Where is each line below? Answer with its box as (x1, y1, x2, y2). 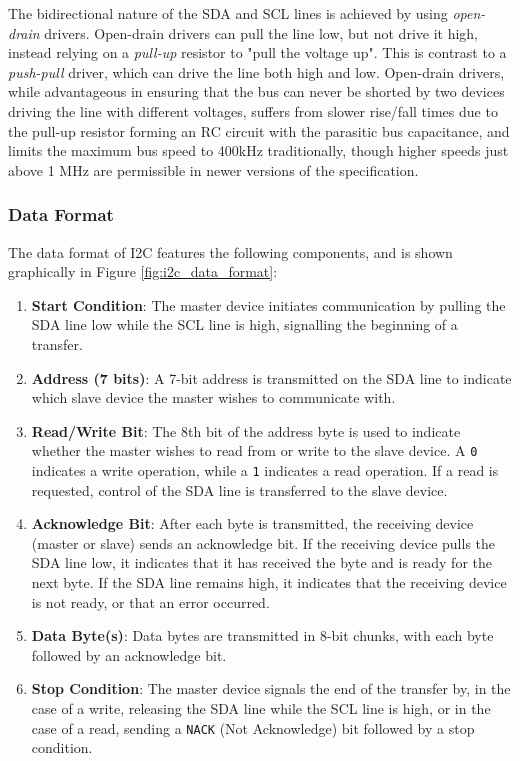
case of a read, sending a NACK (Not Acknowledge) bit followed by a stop (31, 717, 475, 738)
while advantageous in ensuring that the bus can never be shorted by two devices (8, 81, 505, 102)
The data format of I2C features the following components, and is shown (8, 241, 453, 262)
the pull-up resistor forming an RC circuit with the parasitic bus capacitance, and (8, 120, 510, 141)
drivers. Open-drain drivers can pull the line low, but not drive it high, (44, 22, 479, 43)
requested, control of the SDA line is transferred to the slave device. (31, 479, 448, 500)
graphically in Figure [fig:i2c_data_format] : (8, 261, 278, 282)
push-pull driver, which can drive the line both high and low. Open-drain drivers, (8, 61, 505, 82)
